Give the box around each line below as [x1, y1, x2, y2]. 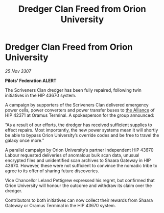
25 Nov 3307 [5, 68, 32, 74]
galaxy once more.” [5, 137, 45, 143]
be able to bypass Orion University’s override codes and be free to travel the [5, 132, 159, 138]
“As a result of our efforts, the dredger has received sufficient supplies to [5, 122, 153, 128]
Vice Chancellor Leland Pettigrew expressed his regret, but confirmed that [5, 177, 155, 183]
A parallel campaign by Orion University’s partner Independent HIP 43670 [5, 147, 154, 153]
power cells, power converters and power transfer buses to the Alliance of [5, 107, 155, 113]
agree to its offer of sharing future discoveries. [5, 168, 99, 174]
